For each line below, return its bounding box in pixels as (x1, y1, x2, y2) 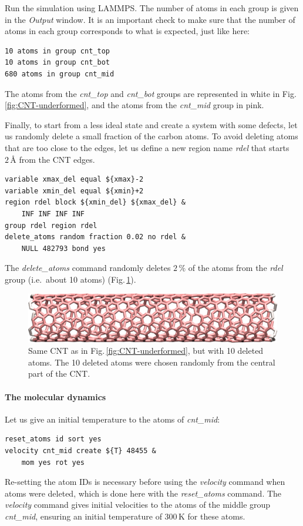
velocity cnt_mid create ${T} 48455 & (5, 447, 156, 455)
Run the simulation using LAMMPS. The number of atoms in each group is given (5, 2, 299, 14)
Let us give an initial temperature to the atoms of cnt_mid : (5, 413, 220, 425)
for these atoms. (187, 510, 245, 522)
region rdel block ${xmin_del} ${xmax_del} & (5, 198, 186, 207)
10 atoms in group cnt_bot (5, 58, 110, 67)
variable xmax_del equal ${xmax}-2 (5, 175, 144, 184)
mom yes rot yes (21, 458, 85, 467)
